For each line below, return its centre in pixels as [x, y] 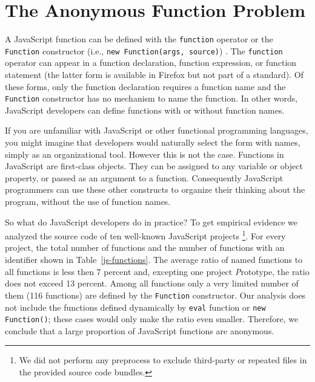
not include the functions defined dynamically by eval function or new [135, 307]
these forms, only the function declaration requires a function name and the [145, 86]
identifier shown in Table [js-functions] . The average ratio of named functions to [154, 260]
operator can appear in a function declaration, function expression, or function [151, 63]
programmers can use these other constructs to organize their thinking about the [155, 189]
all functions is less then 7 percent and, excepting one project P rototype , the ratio [157, 271]
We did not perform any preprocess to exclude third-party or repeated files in [163, 360]
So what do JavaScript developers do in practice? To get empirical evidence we [151, 222]
